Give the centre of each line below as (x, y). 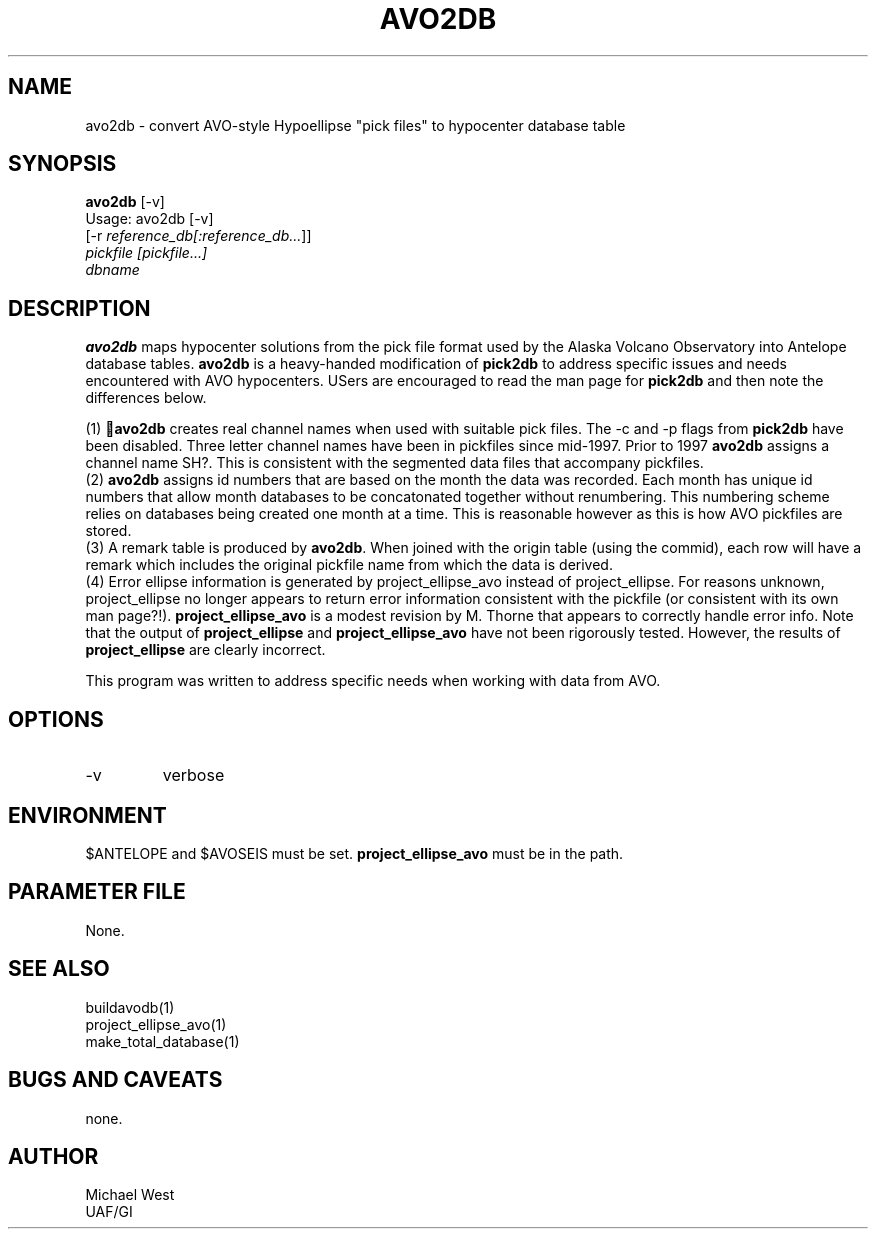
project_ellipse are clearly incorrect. (205, 650)
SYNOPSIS (62, 164)
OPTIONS (56, 719)
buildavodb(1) (130, 1007)
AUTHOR (53, 1156)
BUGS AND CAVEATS (115, 1080)
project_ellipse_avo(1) (156, 1024)
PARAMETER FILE (97, 892)
